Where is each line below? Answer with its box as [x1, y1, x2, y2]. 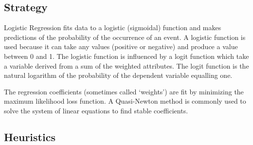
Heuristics [4, 129, 55, 144]
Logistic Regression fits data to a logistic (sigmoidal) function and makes [4, 22, 221, 33]
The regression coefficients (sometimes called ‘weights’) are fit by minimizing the [4, 86, 244, 96]
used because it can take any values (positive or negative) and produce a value [4, 41, 238, 52]
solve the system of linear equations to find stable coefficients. [4, 105, 188, 115]
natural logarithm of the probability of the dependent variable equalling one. [4, 70, 233, 80]
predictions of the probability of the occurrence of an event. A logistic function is [4, 32, 246, 42]
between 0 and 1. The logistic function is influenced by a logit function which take [4, 51, 249, 61]
